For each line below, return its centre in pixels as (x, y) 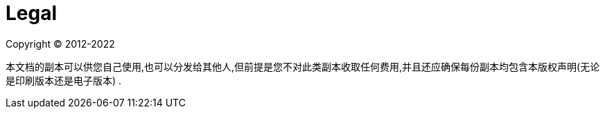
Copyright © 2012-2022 (60, 44)
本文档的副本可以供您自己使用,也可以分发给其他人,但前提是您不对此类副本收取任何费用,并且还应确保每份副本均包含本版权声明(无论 (303, 66)
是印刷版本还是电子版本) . (64, 80)
